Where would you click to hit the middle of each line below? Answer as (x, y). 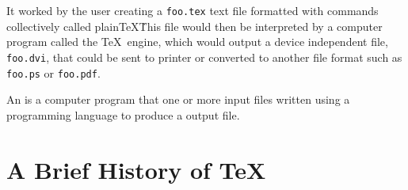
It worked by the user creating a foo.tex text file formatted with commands (193, 10)
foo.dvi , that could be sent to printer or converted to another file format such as (204, 57)
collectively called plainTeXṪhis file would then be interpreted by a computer (194, 26)
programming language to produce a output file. (123, 114)
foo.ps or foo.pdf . (53, 72)
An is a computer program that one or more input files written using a (178, 99)
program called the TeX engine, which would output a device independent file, (197, 42)
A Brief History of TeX (136, 169)
